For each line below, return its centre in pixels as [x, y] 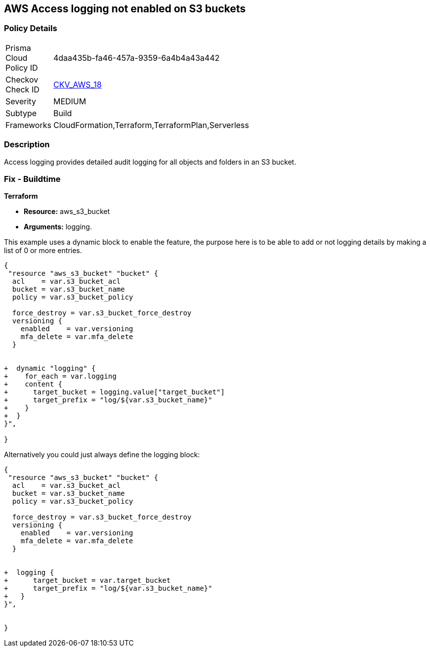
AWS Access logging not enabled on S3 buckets [125, 9]
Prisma [18, 48]
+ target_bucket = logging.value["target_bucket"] [114, 392]
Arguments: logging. [58, 227]
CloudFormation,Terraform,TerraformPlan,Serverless [151, 125]
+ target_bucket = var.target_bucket [87, 581]
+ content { [33, 384]
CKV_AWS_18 [77, 84]
